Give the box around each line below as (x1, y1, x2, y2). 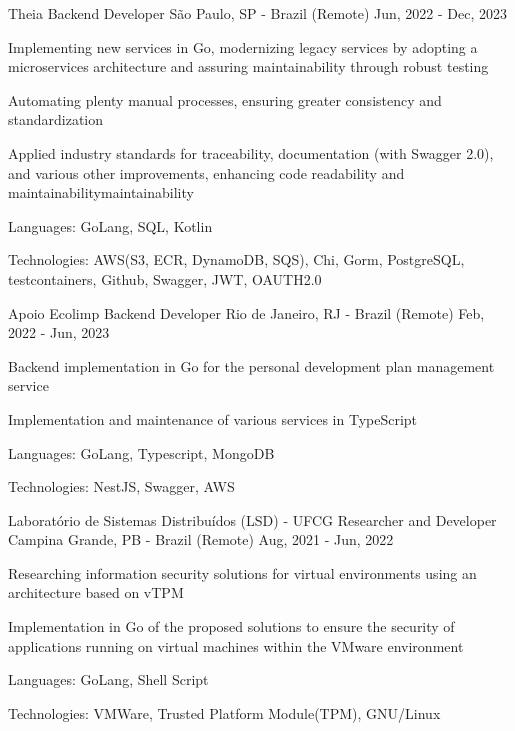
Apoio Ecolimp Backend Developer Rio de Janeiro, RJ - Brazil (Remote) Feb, (8, 302, 485, 323)
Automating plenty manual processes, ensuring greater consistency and (8, 89, 442, 110)
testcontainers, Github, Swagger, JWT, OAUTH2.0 (8, 268, 322, 289)
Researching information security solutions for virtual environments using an (8, 562, 477, 583)
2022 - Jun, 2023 (8, 322, 110, 343)
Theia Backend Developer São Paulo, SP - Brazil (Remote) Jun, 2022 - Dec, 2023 (8, 3, 508, 23)
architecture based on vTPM (8, 582, 184, 603)
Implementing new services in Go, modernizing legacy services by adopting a (8, 36, 478, 57)
